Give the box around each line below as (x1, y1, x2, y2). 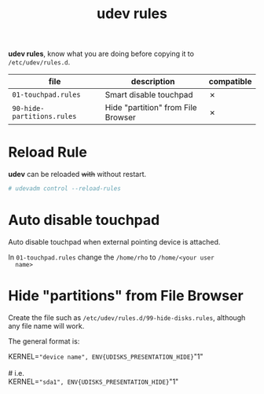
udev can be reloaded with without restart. (8, 170, 147, 179)
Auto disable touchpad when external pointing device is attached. (8, 237, 221, 246)
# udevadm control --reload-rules (8, 185, 122, 193)
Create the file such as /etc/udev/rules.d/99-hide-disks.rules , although (8, 312, 246, 322)
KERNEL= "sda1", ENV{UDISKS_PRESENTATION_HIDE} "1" (8, 377, 179, 386)
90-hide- (12, 104, 45, 113)
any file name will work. (8, 321, 85, 330)
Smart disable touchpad (104, 90, 194, 101)
